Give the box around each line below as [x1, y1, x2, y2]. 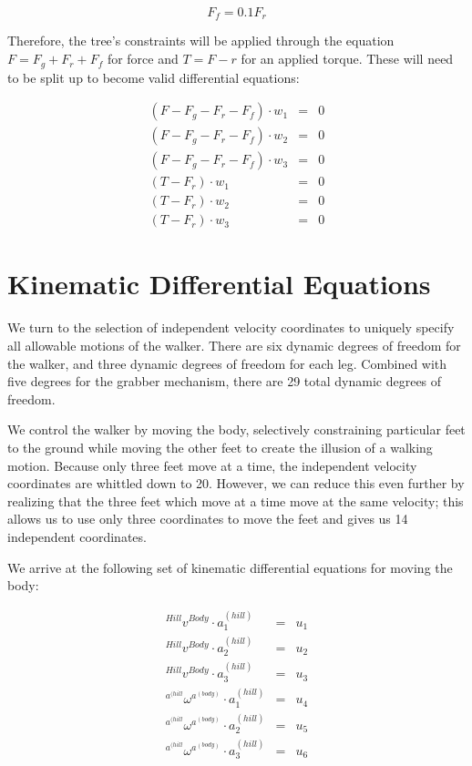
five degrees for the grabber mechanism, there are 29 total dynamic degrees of [7, 372, 442, 391]
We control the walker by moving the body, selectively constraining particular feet [7, 420, 466, 439]
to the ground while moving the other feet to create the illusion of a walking [7, 437, 433, 456]
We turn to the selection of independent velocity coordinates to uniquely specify [7, 318, 455, 337]
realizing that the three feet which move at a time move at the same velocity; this [7, 491, 464, 510]
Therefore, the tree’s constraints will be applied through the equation [7, 31, 395, 50]
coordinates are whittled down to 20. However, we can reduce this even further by [7, 474, 465, 493]
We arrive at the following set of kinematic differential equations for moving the [7, 557, 453, 577]
